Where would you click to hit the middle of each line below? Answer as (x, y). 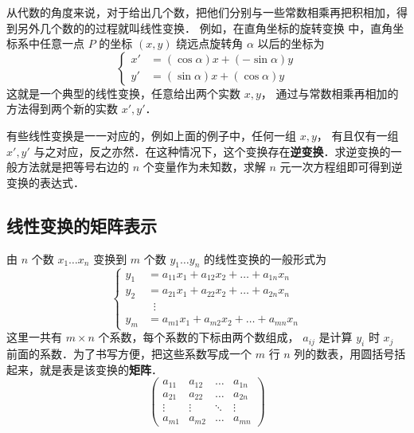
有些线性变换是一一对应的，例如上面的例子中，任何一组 (151, 135)
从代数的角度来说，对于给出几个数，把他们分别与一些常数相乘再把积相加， (201, 12)
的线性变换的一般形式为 (265, 258)
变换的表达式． (45, 182)
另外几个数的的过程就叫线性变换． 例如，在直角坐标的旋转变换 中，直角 (205, 27)
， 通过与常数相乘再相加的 (330, 93)
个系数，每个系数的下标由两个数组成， (199, 337)
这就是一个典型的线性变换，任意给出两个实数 (123, 93)
